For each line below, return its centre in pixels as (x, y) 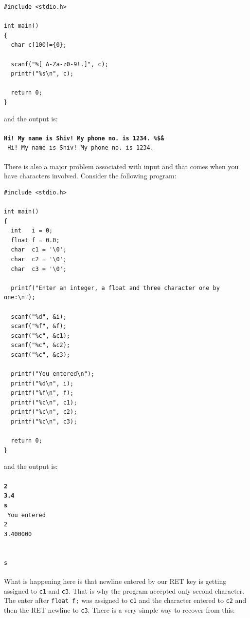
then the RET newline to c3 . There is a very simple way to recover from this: (119, 609)
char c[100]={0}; (39, 45)
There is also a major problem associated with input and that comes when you (121, 166)
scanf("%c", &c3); (41, 355)
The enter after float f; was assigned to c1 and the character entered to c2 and (125, 600)
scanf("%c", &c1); (41, 336)
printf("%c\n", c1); (44, 402)
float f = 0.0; (35, 240)
